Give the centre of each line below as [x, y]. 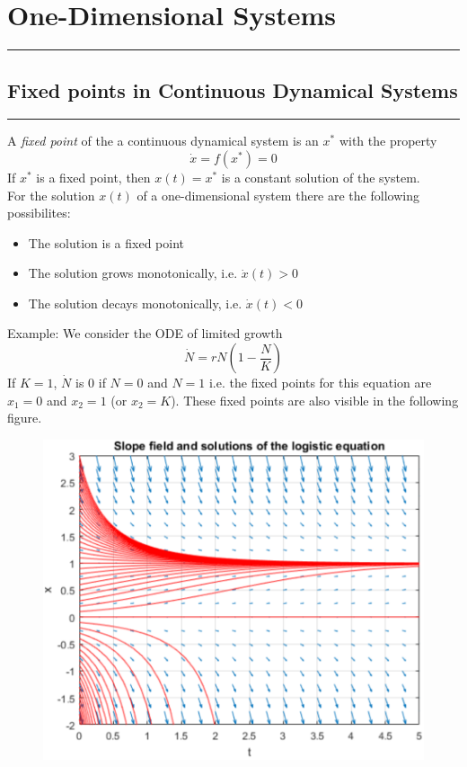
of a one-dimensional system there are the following [278, 195]
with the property [388, 141]
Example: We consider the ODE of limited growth [145, 333]
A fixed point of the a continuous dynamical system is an [163, 141]
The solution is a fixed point [106, 242]
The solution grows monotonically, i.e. [133, 273]
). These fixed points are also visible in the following [315, 400]
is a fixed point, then [93, 177]
